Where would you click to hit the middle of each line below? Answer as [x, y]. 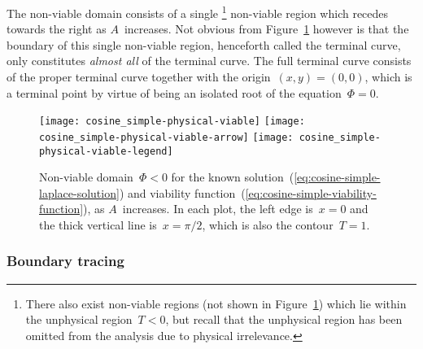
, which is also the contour [268, 224]
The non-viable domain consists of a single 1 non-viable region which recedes [198, 12]
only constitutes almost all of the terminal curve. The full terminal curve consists [209, 61]
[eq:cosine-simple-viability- [311, 192]
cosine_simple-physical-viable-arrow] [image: [166, 137]
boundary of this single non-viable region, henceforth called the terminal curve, [204, 44]
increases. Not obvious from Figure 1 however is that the [266, 29]
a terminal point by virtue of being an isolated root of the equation [174, 92]
